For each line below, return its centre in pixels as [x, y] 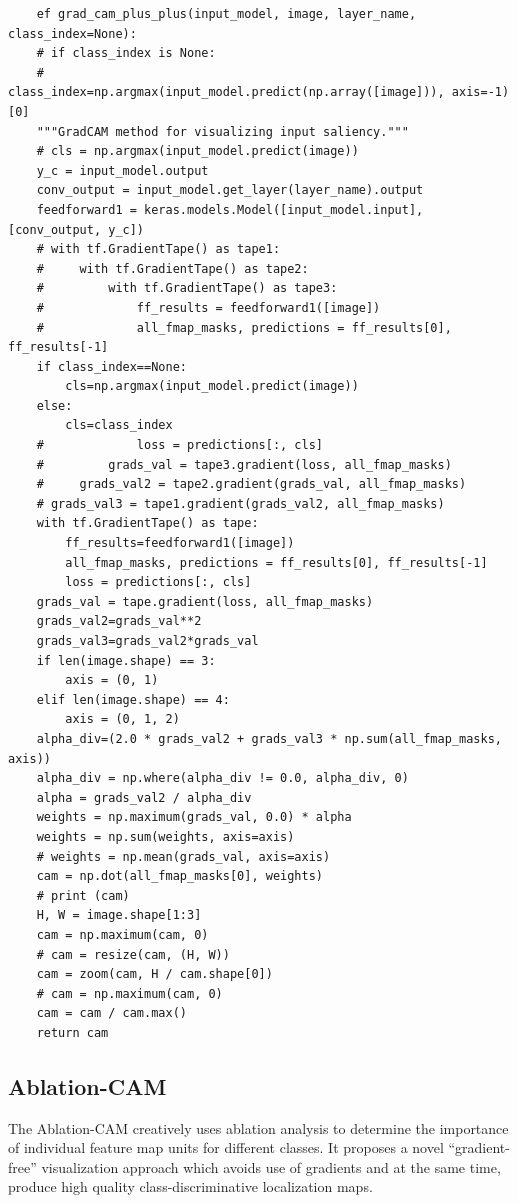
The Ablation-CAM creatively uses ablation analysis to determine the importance [258, 1127]
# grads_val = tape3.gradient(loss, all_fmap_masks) [244, 464]
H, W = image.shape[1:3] [119, 915]
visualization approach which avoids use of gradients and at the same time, [271, 1166]
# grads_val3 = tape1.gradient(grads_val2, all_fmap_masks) [240, 503]
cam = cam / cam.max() [111, 1013]
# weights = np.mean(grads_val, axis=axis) [183, 856]
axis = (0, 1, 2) [122, 719]
